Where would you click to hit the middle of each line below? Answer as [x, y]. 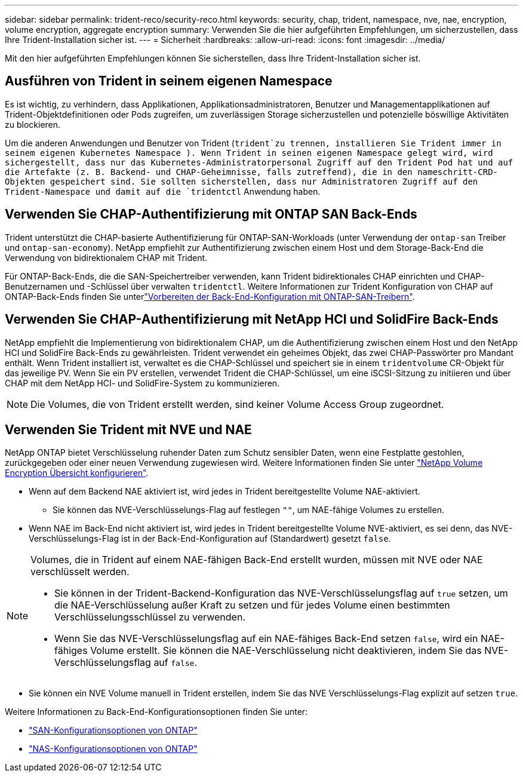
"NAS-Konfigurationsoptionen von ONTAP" [113, 749]
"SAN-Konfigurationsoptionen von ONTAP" [113, 730]
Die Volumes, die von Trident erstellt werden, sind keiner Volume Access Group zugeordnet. [237, 404]
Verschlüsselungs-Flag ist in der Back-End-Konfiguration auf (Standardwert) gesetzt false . [210, 539]
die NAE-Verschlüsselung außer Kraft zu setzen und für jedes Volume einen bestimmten [252, 605]
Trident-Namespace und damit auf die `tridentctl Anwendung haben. [163, 191]
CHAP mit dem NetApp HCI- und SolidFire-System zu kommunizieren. [142, 383]
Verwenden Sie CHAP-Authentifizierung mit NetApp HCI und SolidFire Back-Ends [252, 320]
